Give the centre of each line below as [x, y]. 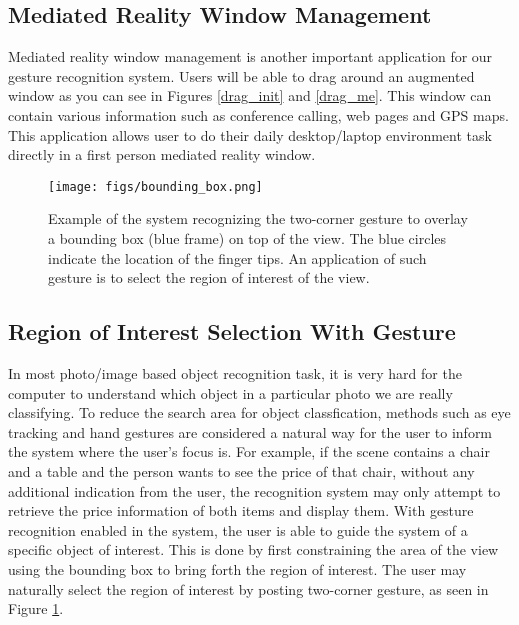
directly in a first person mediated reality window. [162, 154]
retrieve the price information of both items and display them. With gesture [241, 510]
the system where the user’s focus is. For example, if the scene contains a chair [249, 451]
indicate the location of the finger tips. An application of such [237, 257]
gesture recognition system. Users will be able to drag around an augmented [241, 75]
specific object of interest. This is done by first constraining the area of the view [253, 549]
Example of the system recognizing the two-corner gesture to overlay [258, 218]
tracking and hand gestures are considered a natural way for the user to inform [250, 431]
